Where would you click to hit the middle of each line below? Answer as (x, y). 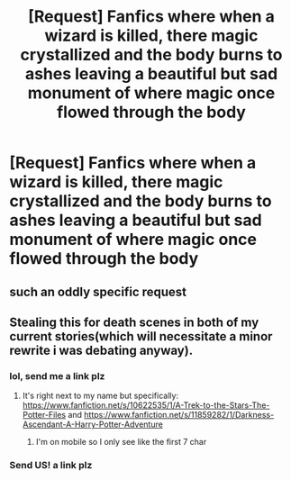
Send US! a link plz (51, 466)
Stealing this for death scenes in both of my (134, 322)
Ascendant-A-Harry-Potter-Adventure (93, 424)
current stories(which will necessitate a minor (141, 336)
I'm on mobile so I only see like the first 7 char (121, 442)
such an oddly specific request (98, 291)
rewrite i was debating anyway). (101, 350)
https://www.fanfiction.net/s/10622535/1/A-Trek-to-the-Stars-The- (146, 405)
